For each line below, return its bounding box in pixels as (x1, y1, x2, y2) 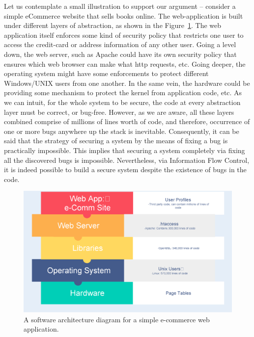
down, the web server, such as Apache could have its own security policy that (4, 49, 237, 59)
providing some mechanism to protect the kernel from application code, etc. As (4, 87, 242, 98)
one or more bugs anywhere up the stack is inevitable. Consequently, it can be (4, 126, 239, 136)
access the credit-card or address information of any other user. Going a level (4, 39, 236, 50)
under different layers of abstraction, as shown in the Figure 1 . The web (4, 20, 222, 30)
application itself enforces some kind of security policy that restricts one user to (4, 29, 244, 40)
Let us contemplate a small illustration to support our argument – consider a (4, 1, 236, 11)
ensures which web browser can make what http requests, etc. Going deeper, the (4, 58, 246, 69)
